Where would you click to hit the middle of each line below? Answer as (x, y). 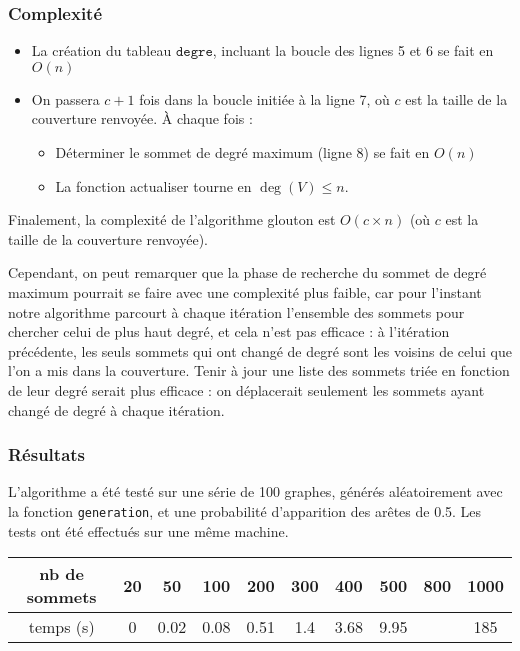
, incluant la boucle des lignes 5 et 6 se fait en (353, 50)
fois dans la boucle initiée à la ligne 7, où (264, 98)
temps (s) (61, 627)
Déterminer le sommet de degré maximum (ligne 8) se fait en (242, 152)
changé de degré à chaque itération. (116, 409)
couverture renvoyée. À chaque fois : (142, 118)
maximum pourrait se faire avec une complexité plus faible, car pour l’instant (245, 291)
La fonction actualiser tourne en (153, 185)
